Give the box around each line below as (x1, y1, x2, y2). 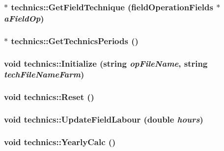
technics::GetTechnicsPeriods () (11, 34, 139, 47)
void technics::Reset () (4, 91, 94, 103)
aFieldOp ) (4, 12, 44, 24)
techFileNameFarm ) (4, 68, 84, 80)
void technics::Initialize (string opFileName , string (4, 57, 208, 69)
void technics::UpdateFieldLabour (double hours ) (4, 113, 203, 126)
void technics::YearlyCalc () (4, 135, 116, 148)
